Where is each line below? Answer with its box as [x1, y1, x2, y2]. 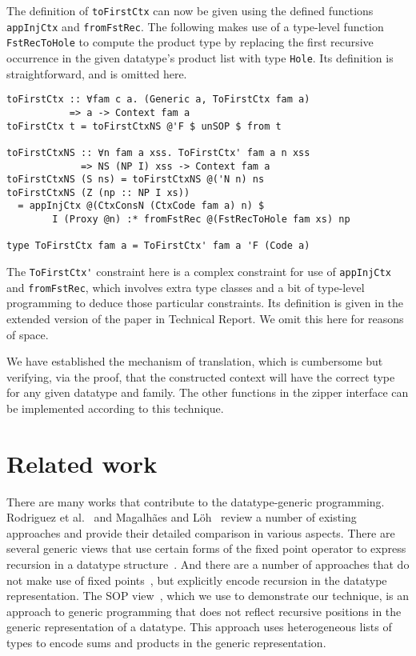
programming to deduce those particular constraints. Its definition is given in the [6, 294, 404, 311]
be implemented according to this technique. [6, 399, 224, 416]
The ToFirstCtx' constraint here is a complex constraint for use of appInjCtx [6, 263, 391, 280]
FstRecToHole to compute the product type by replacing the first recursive [6, 34, 374, 50]
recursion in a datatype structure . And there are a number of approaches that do [6, 556, 410, 573]
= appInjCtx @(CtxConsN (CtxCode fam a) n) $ [18, 200, 265, 212]
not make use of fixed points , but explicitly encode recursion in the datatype [6, 571, 387, 588]
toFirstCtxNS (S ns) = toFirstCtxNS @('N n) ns [6, 174, 265, 186]
